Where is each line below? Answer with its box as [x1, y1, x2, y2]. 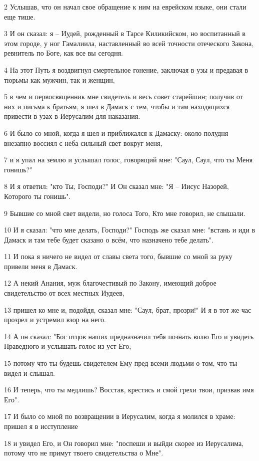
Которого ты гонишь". [4, 190, 71, 201]
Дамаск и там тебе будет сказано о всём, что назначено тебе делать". [4, 234, 213, 245]
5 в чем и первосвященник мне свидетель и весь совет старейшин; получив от [4, 91, 243, 102]
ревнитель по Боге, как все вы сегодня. [4, 48, 123, 58]
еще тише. [4, 11, 35, 22]
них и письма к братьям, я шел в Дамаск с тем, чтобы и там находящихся [4, 101, 230, 111]
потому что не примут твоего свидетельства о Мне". [4, 447, 163, 458]
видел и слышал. [4, 367, 55, 378]
